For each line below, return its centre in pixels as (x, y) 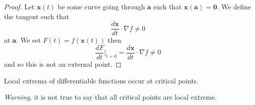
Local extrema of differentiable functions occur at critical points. (101, 80)
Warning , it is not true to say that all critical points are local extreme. (111, 97)
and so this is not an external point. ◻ (63, 64)
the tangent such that (37, 16)
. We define (234, 6)
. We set (28, 40)
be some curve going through (101, 6)
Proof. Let (19, 6)
